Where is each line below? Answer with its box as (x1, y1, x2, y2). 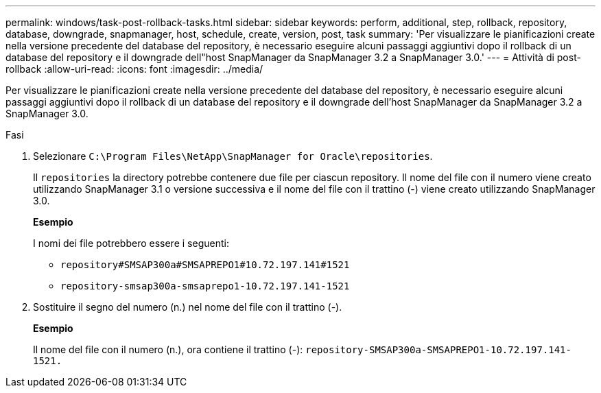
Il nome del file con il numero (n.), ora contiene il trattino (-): (33, 344, 303, 355)
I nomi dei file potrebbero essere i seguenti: (33, 237, 229, 249)
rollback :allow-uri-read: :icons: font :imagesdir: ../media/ (5, 63, 263, 75)
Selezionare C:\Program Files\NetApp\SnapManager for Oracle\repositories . (33, 150, 433, 162)
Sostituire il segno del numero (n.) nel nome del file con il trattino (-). (33, 301, 342, 313)
